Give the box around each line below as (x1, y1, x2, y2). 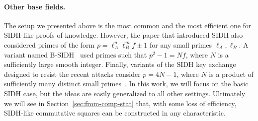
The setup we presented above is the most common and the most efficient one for (4, 20, 252, 30)
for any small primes (150, 39, 212, 50)
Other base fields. (4, 1, 66, 11)
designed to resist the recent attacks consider (4, 68, 141, 79)
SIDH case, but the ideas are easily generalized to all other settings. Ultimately (4, 88, 246, 98)
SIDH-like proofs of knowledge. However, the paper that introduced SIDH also (4, 30, 243, 40)
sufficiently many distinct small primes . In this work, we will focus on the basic (4, 78, 249, 89)
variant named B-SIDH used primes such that (4, 49, 147, 60)
